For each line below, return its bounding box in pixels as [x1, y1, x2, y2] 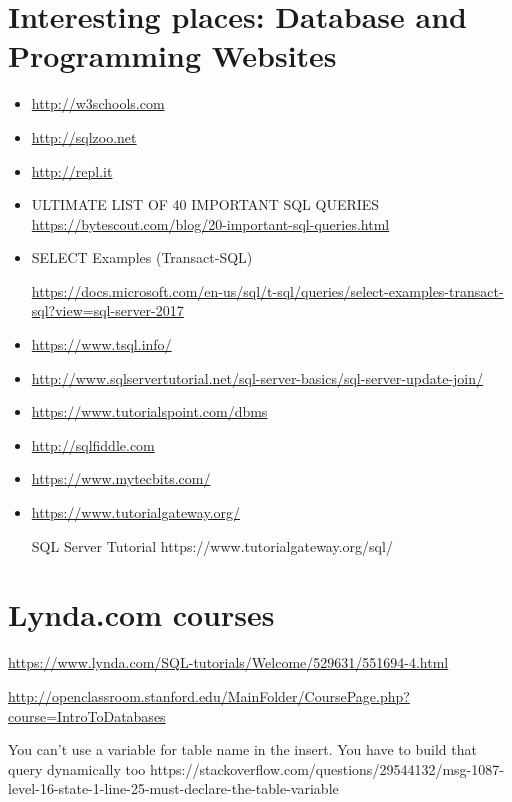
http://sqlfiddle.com [31, 434, 155, 455]
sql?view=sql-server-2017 [31, 300, 184, 321]
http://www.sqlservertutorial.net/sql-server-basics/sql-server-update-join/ [31, 367, 484, 388]
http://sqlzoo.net [31, 126, 137, 147]
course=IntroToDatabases [8, 705, 166, 726]
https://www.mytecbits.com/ [31, 468, 211, 489]
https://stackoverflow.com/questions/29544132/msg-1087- [150, 758, 504, 779]
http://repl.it [31, 160, 113, 181]
